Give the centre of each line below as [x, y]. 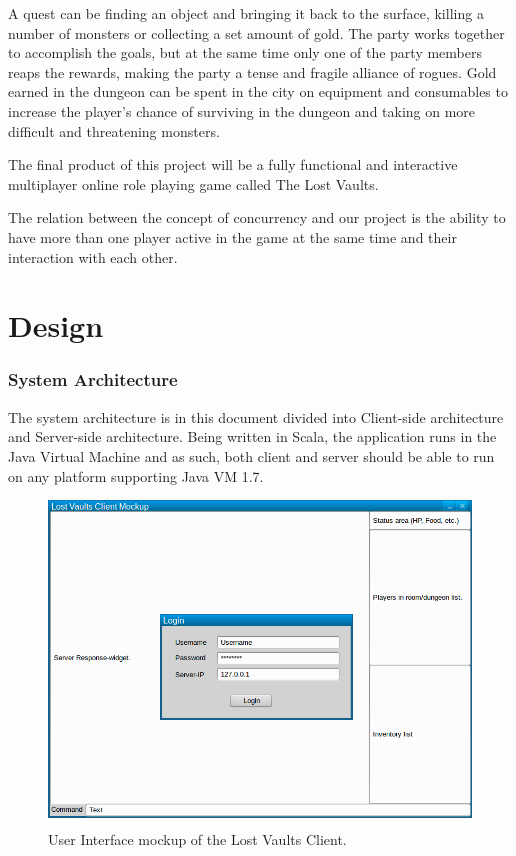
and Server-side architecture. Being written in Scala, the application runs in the [252, 436]
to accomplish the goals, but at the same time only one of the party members [245, 52]
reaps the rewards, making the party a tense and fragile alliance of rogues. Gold [252, 71]
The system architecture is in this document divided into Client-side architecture [256, 416]
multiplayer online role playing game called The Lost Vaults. [193, 183]
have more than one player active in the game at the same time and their [232, 236]
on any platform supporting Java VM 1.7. [136, 475]
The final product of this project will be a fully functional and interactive [233, 164]
